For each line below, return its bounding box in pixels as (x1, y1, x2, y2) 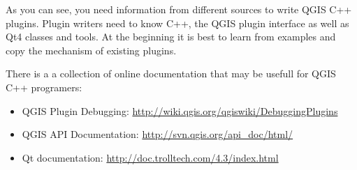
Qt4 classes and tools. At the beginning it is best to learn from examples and (6, 29, 336, 44)
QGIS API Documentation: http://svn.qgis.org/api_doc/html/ (22, 127, 293, 141)
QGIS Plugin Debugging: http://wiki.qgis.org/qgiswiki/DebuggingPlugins (22, 103, 338, 118)
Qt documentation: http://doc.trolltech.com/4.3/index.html (22, 150, 279, 164)
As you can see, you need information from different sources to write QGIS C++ (6, 2, 352, 16)
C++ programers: (6, 79, 82, 94)
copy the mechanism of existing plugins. (6, 42, 177, 57)
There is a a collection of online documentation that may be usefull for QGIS (6, 66, 336, 81)
